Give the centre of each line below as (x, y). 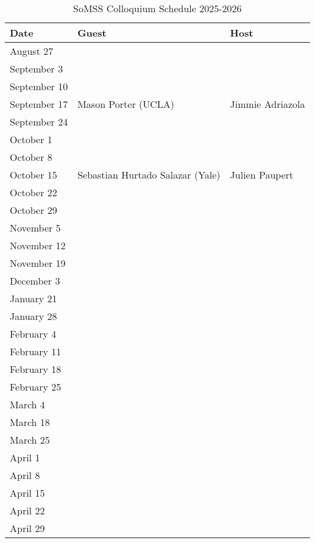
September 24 (39, 122)
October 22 (34, 192)
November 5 (35, 228)
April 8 (25, 475)
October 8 (31, 157)
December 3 (35, 281)
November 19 (38, 263)
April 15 (27, 493)
